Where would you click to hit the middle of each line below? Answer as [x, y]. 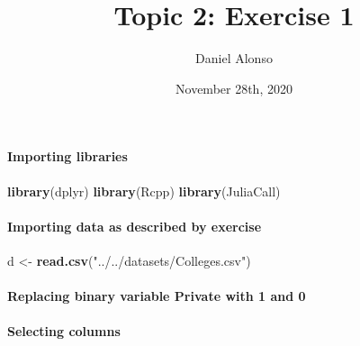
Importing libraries [67, 156]
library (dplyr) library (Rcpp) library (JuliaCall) [144, 191]
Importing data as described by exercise [135, 226]
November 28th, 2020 [234, 88]
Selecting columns [64, 331]
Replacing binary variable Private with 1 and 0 [157, 296]
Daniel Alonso [234, 58]
